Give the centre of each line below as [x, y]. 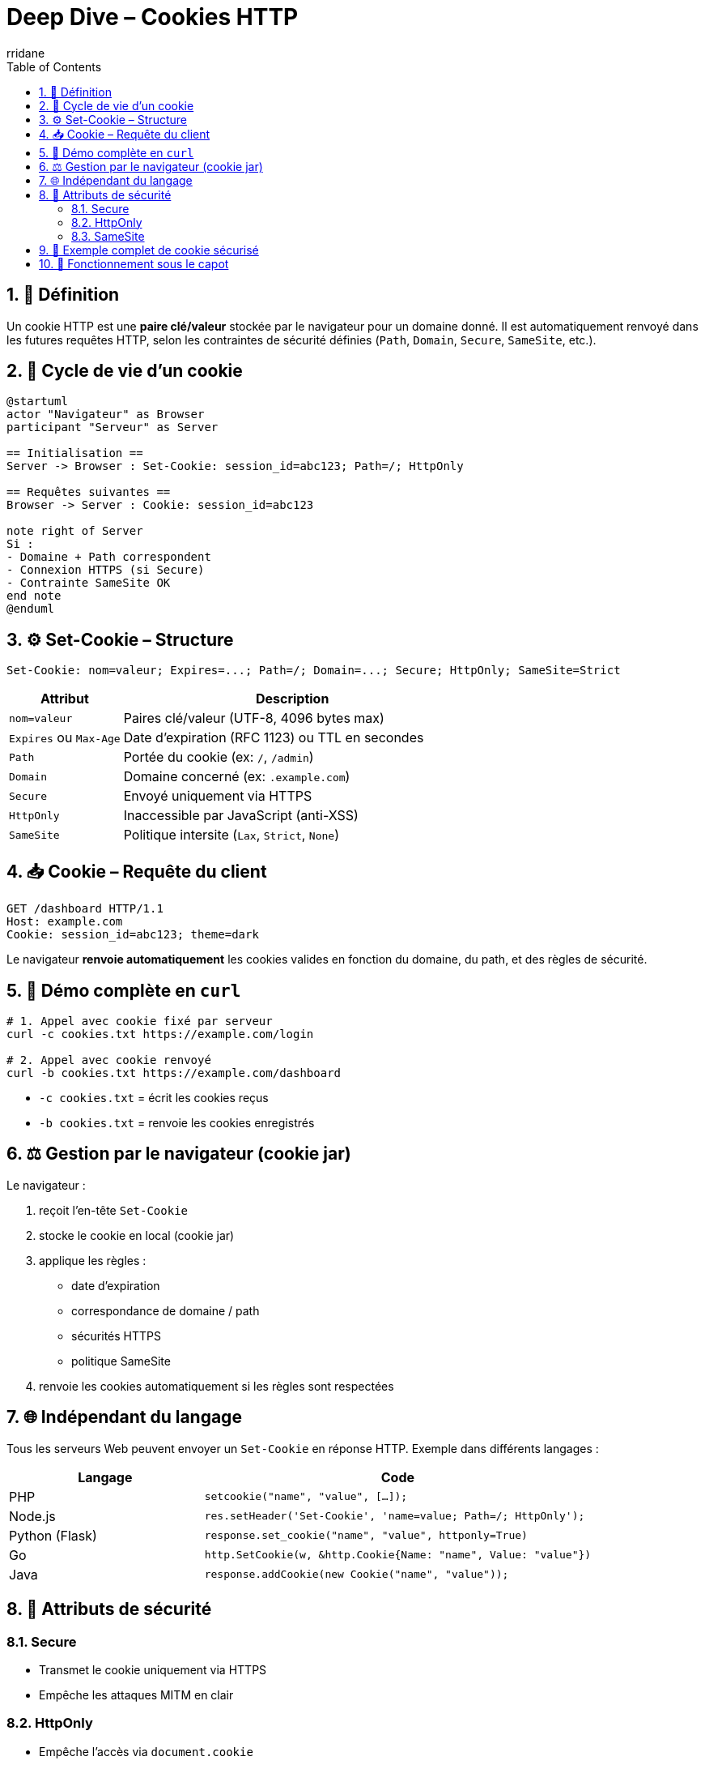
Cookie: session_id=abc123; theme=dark [133, 935]
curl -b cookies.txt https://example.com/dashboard [174, 1073]
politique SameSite [121, 1361]
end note [34, 596]
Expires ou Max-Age [65, 738]
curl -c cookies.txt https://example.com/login [160, 1034]
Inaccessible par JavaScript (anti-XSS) [241, 816]
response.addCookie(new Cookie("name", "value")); [357, 1575]
